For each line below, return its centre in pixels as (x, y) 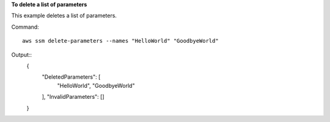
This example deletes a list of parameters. (64, 16)
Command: (25, 27)
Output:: (22, 54)
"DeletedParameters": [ (71, 77)
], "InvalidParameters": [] (73, 97)
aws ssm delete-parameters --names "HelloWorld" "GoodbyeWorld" (121, 41)
